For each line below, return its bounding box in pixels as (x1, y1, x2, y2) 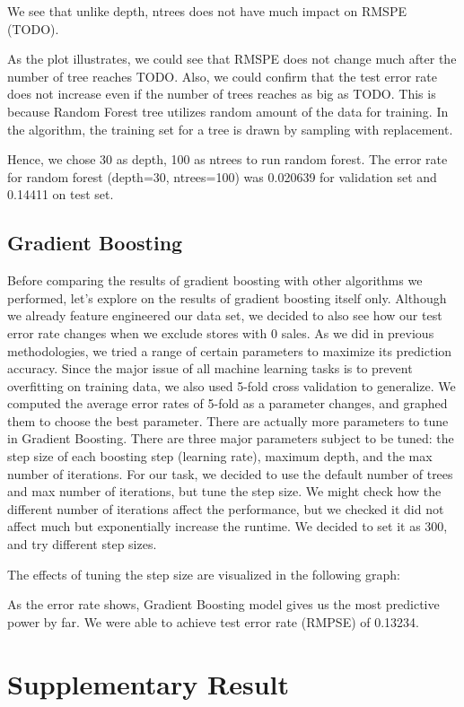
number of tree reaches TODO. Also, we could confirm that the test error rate (7, 66, 438, 85)
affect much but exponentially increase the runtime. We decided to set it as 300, (7, 517, 448, 536)
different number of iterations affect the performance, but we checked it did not (7, 499, 444, 518)
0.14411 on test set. (7, 185, 114, 204)
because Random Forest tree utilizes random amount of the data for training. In (7, 101, 449, 120)
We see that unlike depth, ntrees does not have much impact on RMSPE (7, 2, 407, 20)
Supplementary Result (7, 665, 289, 702)
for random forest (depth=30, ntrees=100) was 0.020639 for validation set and (7, 167, 437, 186)
